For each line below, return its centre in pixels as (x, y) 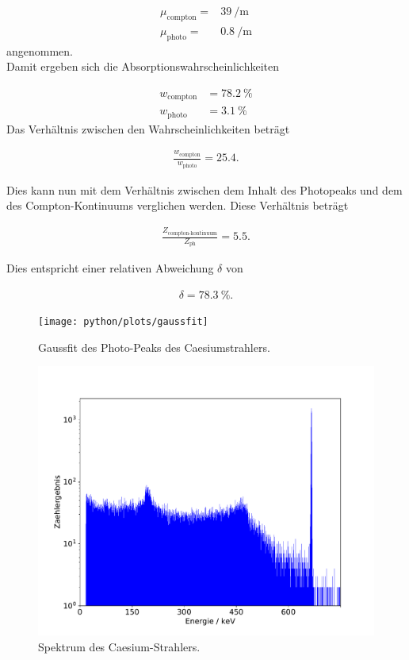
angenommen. (40, 50)
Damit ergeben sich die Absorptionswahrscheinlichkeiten (143, 66)
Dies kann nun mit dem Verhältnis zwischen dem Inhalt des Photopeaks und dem (204, 189)
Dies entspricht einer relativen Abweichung (110, 268)
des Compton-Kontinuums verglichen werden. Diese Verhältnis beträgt (178, 205)
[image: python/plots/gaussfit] (123, 321)
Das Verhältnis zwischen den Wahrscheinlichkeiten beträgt (148, 128)
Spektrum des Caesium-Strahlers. (119, 646)
